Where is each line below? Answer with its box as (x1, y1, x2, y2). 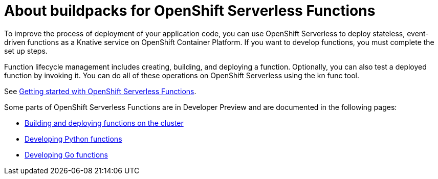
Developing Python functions (25, 134, 122, 143)
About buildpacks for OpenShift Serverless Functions (4, 2, 376, 19)
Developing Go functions (25, 150, 108, 159)
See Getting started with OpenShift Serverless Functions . (4, 86, 196, 96)
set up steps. (4, 46, 48, 55)
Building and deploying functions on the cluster (25, 118, 184, 127)
